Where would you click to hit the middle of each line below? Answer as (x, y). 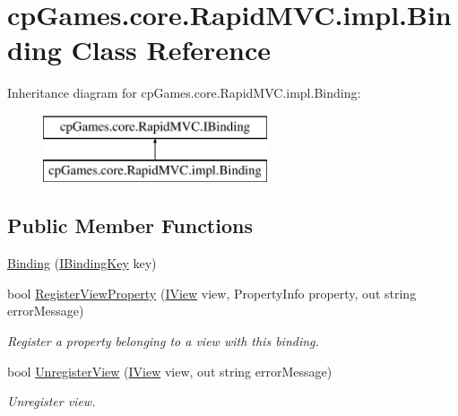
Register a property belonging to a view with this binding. (163, 341)
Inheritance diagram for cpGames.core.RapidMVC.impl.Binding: (184, 93)
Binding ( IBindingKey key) (82, 263)
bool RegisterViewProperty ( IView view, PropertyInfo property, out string (212, 293)
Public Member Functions (130, 225)
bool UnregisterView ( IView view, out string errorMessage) (170, 371)
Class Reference (171, 50)
